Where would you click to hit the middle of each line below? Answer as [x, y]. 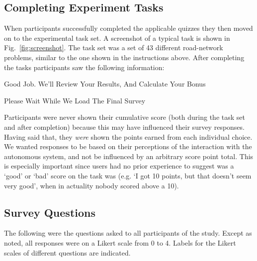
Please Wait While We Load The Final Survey [75, 100]
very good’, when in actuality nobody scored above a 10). [91, 185]
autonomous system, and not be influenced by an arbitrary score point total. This [129, 156]
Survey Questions [50, 212]
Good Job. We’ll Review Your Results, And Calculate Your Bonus [105, 84]
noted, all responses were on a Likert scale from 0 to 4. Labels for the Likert [120, 242]
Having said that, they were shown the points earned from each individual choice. [128, 136]
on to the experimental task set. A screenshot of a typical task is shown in [117, 38]
